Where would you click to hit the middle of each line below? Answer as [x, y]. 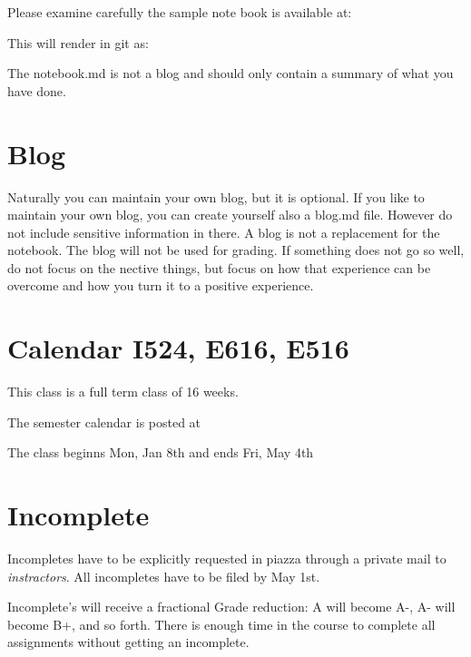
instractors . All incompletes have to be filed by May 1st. [164, 576]
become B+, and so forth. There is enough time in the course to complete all [221, 624]
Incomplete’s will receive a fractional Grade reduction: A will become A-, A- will [231, 607]
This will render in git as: [78, 42]
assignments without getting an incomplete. [128, 642]
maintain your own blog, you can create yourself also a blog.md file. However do [230, 215]
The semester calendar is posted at [104, 422]
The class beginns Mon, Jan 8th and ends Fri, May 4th [161, 452]
